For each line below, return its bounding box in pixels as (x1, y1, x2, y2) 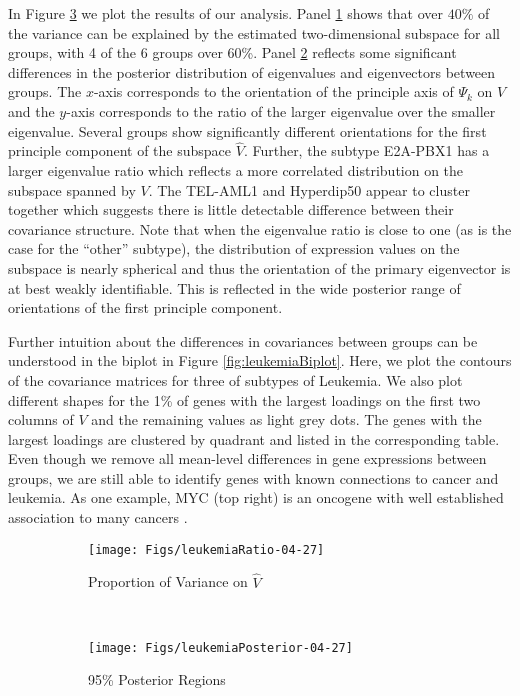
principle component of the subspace (8, 140, 232, 161)
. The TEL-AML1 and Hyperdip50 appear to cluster (148, 179, 470, 200)
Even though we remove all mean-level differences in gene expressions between (8, 448, 487, 469)
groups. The (8, 81, 82, 102)
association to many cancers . (8, 507, 188, 528)
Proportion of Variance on (88, 571, 248, 592)
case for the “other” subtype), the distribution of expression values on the (8, 238, 460, 259)
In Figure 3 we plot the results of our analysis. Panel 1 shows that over (8, 3, 443, 23)
